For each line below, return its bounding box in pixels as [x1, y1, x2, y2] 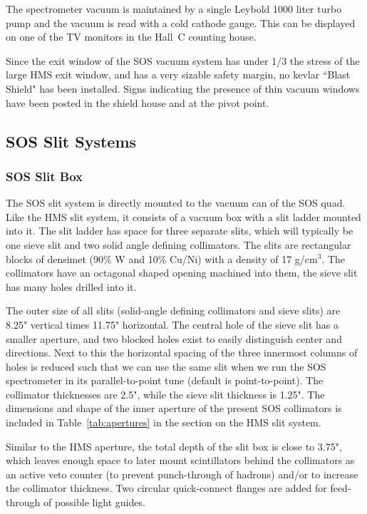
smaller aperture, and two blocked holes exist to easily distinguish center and [6, 331, 342, 346]
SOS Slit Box [6, 167, 83, 185]
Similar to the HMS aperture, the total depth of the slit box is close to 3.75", [6, 438, 342, 453]
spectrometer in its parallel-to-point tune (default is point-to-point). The [6, 373, 324, 388]
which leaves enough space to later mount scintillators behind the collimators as [6, 453, 355, 468]
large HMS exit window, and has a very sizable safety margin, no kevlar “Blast [6, 67, 351, 82]
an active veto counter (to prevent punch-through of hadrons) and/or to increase [6, 466, 358, 481]
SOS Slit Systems [6, 130, 137, 152]
